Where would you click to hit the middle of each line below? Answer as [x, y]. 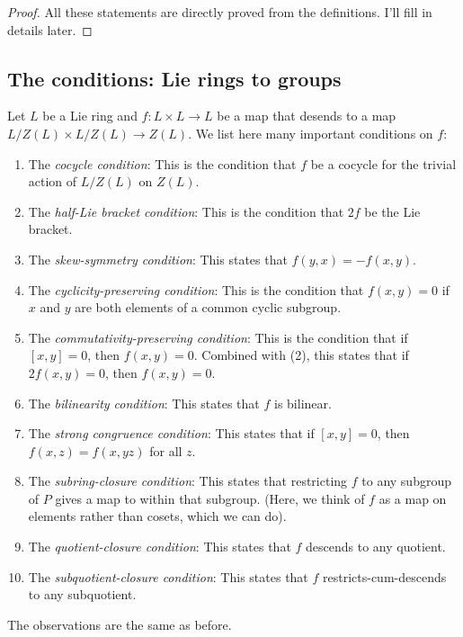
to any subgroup [406, 481]
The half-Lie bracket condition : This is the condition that [186, 211]
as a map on [413, 498]
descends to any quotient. [376, 547]
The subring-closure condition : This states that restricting [188, 481]
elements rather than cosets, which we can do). [157, 516]
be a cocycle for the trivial [383, 163]
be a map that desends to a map [307, 116]
